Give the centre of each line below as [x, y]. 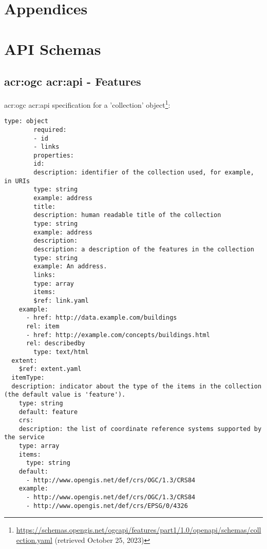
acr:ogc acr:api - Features [73, 81]
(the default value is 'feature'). [65, 395]
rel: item [43, 326]
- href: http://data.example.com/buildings [101, 318]
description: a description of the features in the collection [144, 250]
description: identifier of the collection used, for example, [144, 173]
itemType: [28, 377]
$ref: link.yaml [61, 300]
